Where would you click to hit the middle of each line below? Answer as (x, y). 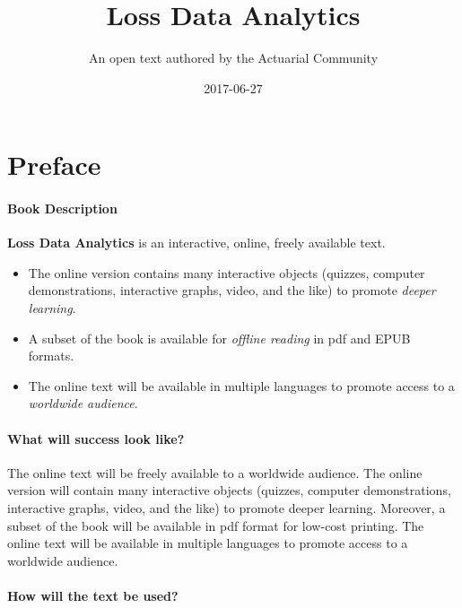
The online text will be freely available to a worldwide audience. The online (215, 472)
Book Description (62, 208)
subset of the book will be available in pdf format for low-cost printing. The (216, 525)
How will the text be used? (93, 595)
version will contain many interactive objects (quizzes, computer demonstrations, (229, 490)
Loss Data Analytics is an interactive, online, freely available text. (196, 243)
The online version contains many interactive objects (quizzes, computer (227, 272)
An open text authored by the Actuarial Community (233, 58)
